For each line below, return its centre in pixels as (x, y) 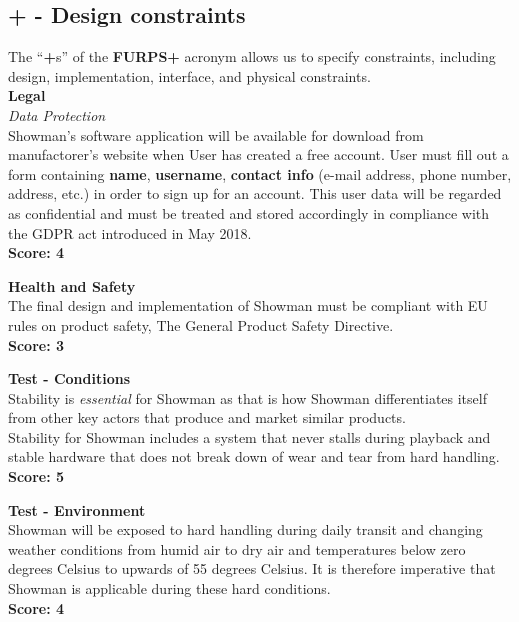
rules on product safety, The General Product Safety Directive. (201, 324)
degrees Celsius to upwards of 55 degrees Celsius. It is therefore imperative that (252, 568)
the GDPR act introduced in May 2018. (130, 232)
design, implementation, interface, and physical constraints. (189, 75)
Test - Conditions (69, 378)
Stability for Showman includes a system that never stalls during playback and (249, 436)
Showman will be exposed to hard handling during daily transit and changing (245, 529)
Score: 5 (36, 476)
